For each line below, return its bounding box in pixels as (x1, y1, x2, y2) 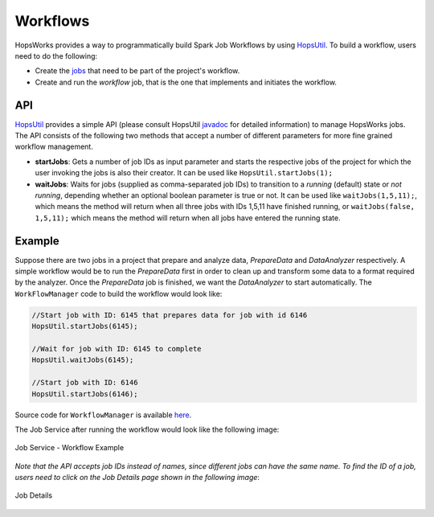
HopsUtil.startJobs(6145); (31, 322, 138, 331)
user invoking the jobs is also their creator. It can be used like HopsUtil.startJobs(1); (35, 168, 334, 178)
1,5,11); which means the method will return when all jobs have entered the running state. (35, 213, 341, 223)
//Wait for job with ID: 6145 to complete (31, 344, 202, 353)
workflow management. (14, 142, 94, 152)
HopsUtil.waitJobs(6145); (31, 355, 134, 365)
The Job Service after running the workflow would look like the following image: (14, 425, 280, 434)
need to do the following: (14, 51, 98, 60)
